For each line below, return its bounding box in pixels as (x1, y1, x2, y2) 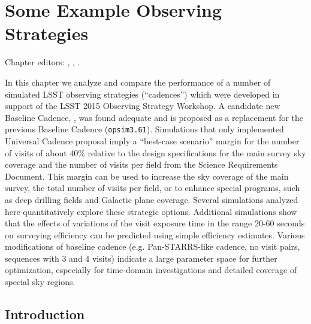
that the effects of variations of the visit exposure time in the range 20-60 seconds (5, 217, 305, 229)
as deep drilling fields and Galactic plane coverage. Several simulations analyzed (5, 193, 298, 205)
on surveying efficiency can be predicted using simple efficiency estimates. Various (5, 228, 305, 241)
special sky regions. (5, 275, 76, 288)
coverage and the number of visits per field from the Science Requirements (5, 158, 278, 171)
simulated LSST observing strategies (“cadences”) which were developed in (5, 87, 280, 100)
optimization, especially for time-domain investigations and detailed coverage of (5, 264, 297, 276)
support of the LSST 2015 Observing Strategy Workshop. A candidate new (5, 99, 280, 112)
